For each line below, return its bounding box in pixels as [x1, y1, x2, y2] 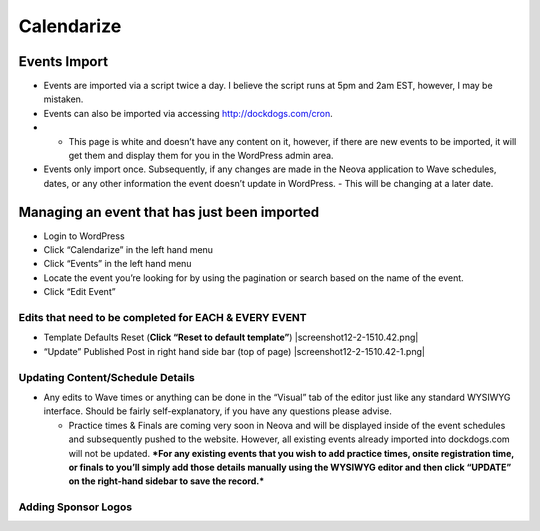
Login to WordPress [43, 230, 125, 242]
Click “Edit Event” [43, 286, 116, 298]
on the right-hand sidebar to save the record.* [68, 475, 265, 487]
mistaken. [43, 93, 84, 105]
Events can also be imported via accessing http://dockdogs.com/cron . [43, 107, 334, 119]
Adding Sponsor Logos [18, 500, 133, 514]
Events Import [18, 53, 109, 70]
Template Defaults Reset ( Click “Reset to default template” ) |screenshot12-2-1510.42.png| [43, 331, 419, 344]
